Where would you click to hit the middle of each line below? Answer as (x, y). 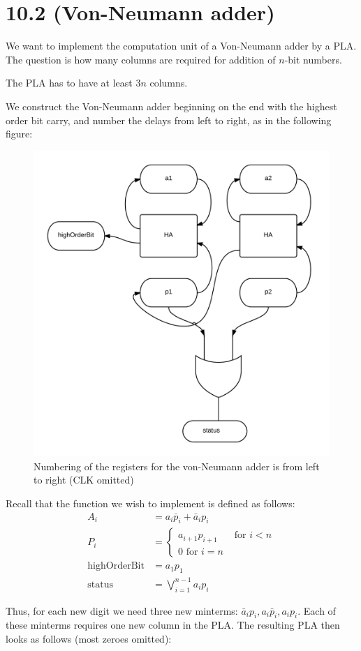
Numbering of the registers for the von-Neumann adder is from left (177, 466)
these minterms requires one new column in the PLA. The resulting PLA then (173, 625)
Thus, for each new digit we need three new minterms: (122, 610)
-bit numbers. (313, 59)
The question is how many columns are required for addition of (141, 59)
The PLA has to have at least (69, 83)
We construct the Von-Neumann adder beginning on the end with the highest (171, 106)
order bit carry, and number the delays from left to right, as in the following (169, 120)
